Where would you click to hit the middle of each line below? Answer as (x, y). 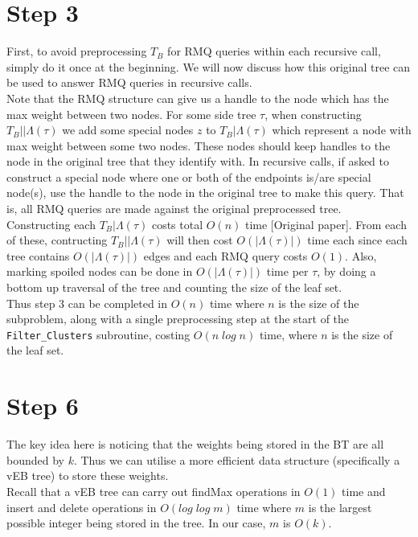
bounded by (35, 459)
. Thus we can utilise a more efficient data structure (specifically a (237, 459)
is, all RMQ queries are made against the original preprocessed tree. (174, 209)
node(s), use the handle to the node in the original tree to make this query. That (205, 193)
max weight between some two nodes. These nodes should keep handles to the (199, 145)
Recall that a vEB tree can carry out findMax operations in (154, 491)
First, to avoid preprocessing (77, 51)
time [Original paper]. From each (326, 224)
